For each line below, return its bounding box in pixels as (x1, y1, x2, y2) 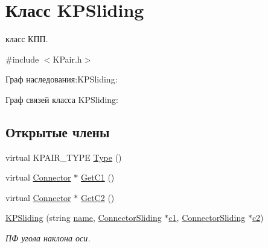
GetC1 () (80, 171, 115, 184)
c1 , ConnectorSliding (168, 211, 246, 224)
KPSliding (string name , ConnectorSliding (5, 211, 162, 224)
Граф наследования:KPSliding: (5, 73, 118, 85)
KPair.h (53, 52, 82, 65)
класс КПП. (5, 33, 48, 45)
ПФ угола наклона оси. (5, 232, 91, 244)
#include (5, 52, 39, 65)
